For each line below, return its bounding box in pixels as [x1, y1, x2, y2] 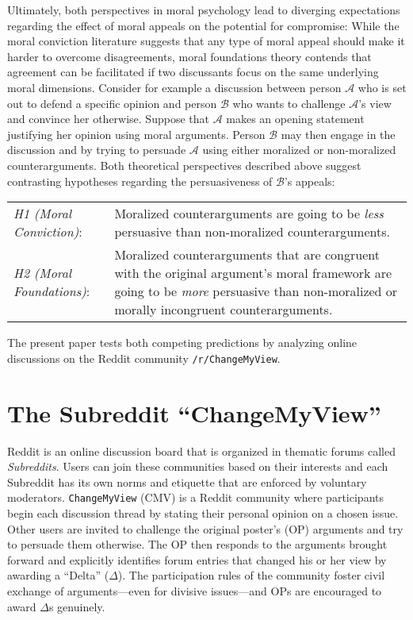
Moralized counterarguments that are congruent [114, 245, 380, 264]
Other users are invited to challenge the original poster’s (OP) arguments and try [7, 520, 403, 537]
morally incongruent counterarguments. [114, 300, 333, 319]
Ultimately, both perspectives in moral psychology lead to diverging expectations [7, 2, 400, 17]
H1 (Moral [13, 204, 72, 223]
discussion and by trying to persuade [7, 141, 186, 158]
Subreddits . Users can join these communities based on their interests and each [7, 458, 388, 475]
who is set [358, 79, 407, 95]
